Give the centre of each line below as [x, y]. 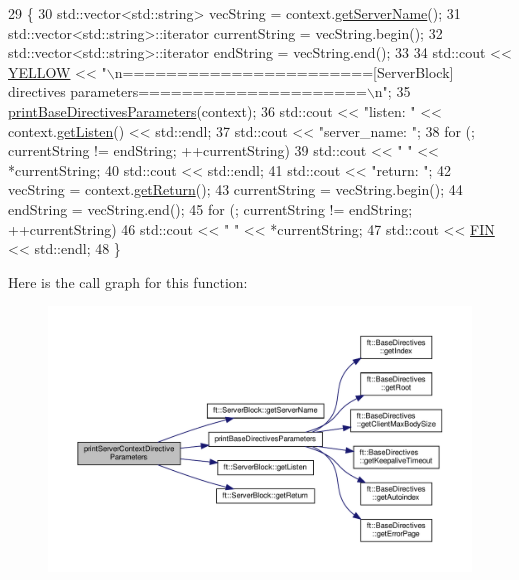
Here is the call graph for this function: [128, 281]
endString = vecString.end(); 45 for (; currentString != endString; [210, 208]
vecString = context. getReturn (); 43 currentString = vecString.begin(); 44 [235, 189]
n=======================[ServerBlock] [284, 71]
